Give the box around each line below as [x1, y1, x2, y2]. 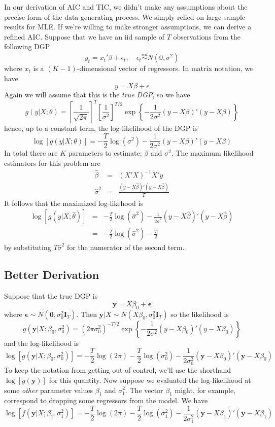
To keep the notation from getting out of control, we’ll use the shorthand [4, 365, 231, 375]
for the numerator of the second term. [66, 242, 185, 253]
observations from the [173, 31, 240, 42]
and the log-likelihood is [4, 337, 79, 348]
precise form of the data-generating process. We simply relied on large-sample [4, 11, 246, 22]
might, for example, [175, 384, 235, 395]
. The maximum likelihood [171, 148, 254, 158]
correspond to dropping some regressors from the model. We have [4, 395, 208, 406]
